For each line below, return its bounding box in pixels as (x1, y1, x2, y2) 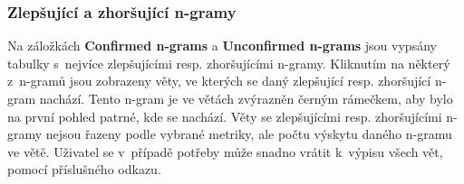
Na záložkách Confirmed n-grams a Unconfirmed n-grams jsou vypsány (7, 36, 437, 55)
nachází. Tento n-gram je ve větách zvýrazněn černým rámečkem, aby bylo (39, 89, 453, 107)
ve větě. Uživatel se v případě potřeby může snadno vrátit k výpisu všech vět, (7, 142, 443, 161)
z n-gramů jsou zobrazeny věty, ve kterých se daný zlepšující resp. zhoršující (7, 71, 431, 90)
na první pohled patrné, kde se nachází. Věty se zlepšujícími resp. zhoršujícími (7, 106, 442, 125)
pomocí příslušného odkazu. (7, 160, 161, 179)
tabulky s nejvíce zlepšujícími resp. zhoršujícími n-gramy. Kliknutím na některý (7, 53, 450, 72)
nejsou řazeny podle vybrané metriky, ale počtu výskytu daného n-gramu (45, 124, 452, 143)
